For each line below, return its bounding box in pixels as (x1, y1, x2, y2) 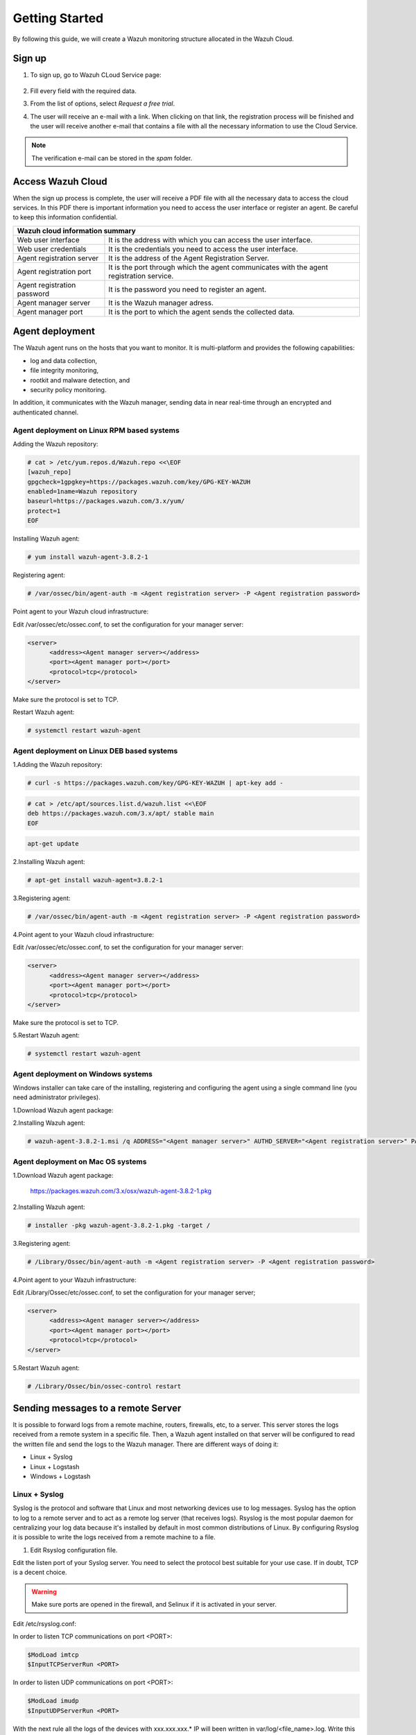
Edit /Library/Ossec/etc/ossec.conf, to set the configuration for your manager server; (12, 1288, 256, 1297)
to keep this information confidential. (12, 213, 118, 221)
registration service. (108, 271, 174, 280)
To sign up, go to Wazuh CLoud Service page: (30, 71, 162, 79)
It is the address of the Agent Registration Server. (108, 253, 270, 263)
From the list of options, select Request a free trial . (30, 99, 175, 108)
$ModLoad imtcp (27, 1651, 79, 1659)
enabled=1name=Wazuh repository (27, 488, 138, 496)
